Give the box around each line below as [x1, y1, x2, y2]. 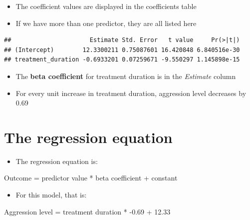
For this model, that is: [15, 189, 87, 200]
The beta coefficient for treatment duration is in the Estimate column [15, 70, 236, 81]
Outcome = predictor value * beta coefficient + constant [4, 172, 178, 183]
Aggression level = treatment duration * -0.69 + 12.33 [4, 206, 171, 216]
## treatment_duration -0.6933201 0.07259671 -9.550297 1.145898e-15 [4, 56, 240, 63]
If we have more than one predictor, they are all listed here [15, 17, 197, 28]
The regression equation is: [15, 155, 98, 166]
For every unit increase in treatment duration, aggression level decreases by [15, 87, 247, 98]
